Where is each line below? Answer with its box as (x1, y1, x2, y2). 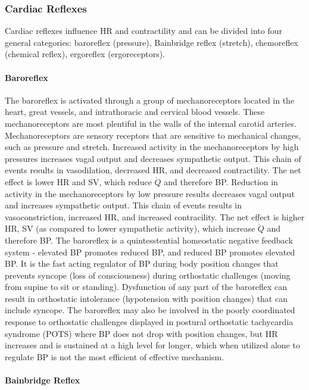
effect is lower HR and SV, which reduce (5, 175, 152, 188)
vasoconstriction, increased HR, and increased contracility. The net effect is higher (5, 210, 305, 223)
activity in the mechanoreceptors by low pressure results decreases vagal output (5, 187, 295, 199)
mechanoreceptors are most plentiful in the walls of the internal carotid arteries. (5, 117, 296, 129)
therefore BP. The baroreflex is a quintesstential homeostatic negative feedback (5, 233, 293, 246)
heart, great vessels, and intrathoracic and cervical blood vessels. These (5, 105, 265, 118)
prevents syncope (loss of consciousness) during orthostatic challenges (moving (5, 269, 291, 281)
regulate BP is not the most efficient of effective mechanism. (5, 350, 224, 363)
